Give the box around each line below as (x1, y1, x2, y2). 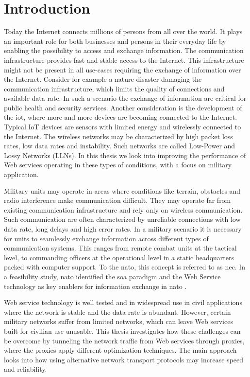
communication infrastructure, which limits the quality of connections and (4, 83, 225, 93)
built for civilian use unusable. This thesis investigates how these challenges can (4, 325, 241, 336)
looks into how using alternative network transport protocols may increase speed (4, 354, 244, 364)
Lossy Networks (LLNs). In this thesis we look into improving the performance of (4, 150, 246, 160)
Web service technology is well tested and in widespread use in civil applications (4, 297, 242, 307)
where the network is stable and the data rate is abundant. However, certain (4, 306, 231, 317)
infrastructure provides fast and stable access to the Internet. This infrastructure (4, 54, 244, 65)
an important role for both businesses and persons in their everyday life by (4, 36, 226, 46)
